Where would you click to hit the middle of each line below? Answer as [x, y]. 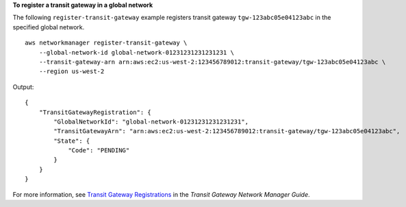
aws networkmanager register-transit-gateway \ [106, 43]
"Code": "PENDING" [99, 151]
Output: [23, 87]
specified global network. [49, 27]
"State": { [72, 141]
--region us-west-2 [72, 71]
